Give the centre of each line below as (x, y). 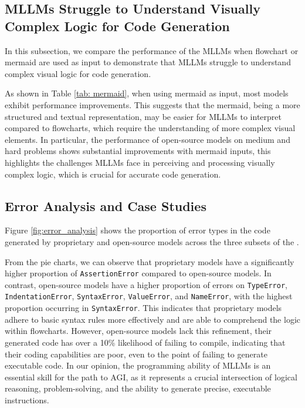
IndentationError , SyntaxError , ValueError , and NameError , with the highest (149, 296)
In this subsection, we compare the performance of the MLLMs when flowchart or (152, 50)
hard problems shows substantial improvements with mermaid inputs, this (138, 151)
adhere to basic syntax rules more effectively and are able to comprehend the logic (152, 319)
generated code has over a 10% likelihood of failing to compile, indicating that (145, 342)
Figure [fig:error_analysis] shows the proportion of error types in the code (138, 230)
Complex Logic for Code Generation (117, 26)
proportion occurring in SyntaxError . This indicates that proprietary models (143, 308)
